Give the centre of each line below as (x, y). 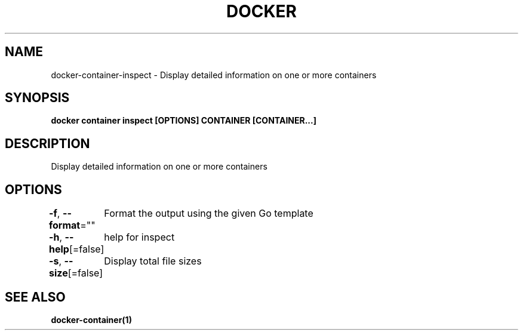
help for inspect (139, 237)
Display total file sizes (153, 261)
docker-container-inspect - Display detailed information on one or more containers (214, 75)
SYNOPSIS (37, 98)
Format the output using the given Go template (209, 213)
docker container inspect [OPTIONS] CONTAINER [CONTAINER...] (184, 121)
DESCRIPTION (47, 143)
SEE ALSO (35, 297)
